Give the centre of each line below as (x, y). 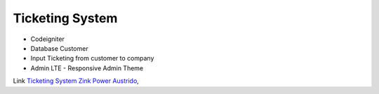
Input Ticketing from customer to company (92, 58)
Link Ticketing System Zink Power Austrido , (76, 81)
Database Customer (59, 48)
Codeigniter (47, 39)
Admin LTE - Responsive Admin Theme (87, 68)
